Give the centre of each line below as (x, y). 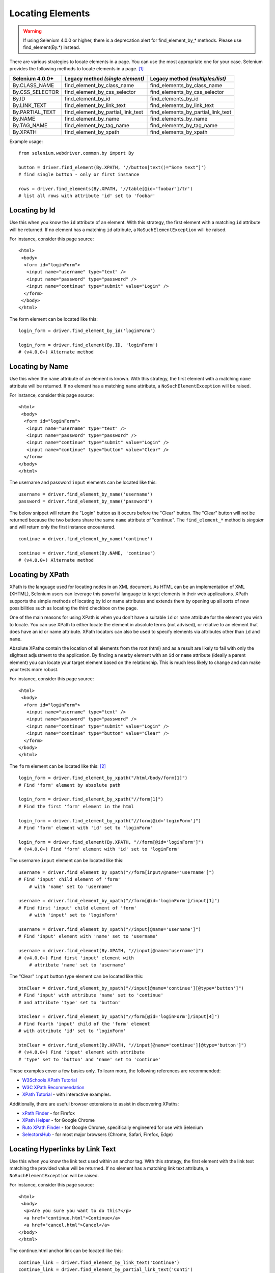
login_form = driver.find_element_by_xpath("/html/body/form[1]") (103, 778)
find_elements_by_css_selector (187, 92)
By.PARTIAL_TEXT (34, 112)
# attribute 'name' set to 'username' (77, 965)
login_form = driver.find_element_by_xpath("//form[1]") (91, 799)
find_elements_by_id (174, 98)
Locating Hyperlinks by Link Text (63, 1149)
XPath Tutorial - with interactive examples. (67, 1094)
